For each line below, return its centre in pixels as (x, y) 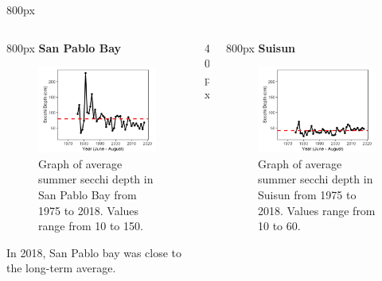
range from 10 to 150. (91, 226)
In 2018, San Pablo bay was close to (94, 252)
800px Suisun (261, 47)
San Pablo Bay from (88, 195)
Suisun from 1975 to (307, 195)
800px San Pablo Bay (64, 47)
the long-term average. (61, 268)
